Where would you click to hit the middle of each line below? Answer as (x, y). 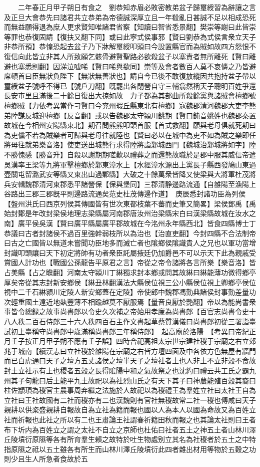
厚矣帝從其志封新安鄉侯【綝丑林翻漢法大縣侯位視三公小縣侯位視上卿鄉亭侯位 (130, 282)
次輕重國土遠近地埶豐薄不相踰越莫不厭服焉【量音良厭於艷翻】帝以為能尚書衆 (130, 301)
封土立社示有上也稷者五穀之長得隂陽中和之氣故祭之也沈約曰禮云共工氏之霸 (126, 370)
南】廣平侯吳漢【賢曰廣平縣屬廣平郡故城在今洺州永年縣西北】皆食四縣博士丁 (130, 223)
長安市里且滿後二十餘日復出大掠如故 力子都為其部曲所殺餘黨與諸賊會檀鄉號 (130, 95)
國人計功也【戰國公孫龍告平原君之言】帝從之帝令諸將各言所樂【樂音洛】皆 (133, 262)
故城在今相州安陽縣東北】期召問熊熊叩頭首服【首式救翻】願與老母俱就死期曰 (130, 125)
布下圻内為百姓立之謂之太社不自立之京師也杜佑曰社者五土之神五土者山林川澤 (130, 429)
